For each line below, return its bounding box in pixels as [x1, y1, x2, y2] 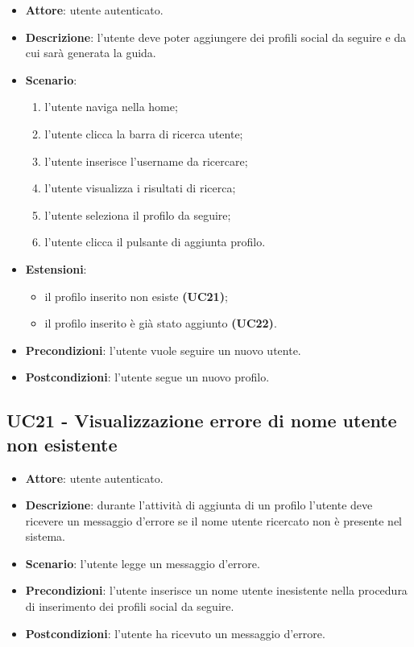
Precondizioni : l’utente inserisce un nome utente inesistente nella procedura [25, 582, 408, 599]
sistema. [25, 528, 65, 545]
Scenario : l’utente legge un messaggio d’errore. [25, 554, 260, 571]
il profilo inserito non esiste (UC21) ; [44, 287, 228, 304]
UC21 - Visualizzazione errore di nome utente [6, 408, 397, 433]
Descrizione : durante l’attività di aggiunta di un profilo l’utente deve [25, 497, 373, 513]
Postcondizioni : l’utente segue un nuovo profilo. [25, 369, 270, 385]
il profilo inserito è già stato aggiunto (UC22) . [44, 315, 277, 332]
